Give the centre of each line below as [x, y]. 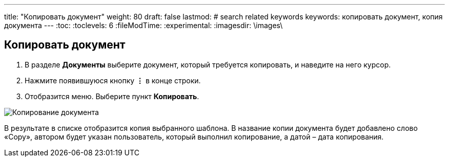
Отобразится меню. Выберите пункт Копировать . [112, 96]
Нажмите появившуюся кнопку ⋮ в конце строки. [113, 80]
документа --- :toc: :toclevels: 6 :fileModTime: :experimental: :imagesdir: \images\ [144, 25]
